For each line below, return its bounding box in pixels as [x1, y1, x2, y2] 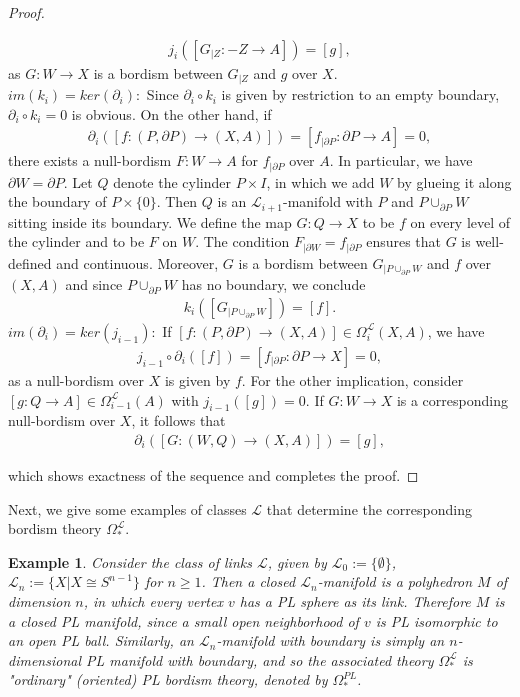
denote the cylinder [113, 171, 232, 192]
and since [65, 274, 123, 295]
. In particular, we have [329, 150, 473, 171]
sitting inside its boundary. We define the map [8, 211, 292, 232]
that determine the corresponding [266, 498, 472, 519]
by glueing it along [397, 171, 512, 192]
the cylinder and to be [8, 231, 145, 252]
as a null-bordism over [8, 369, 144, 390]
